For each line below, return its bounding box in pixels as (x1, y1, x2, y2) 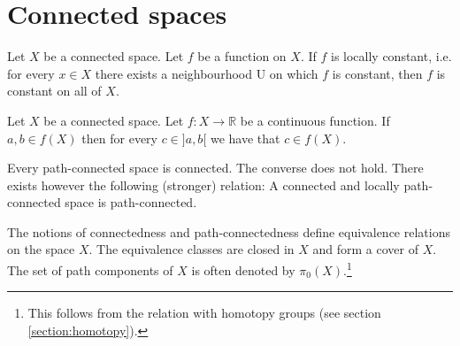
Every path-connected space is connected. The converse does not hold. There (7, 158, 424, 177)
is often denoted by (191, 260, 295, 279)
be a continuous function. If (240, 111, 390, 129)
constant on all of (7, 81, 102, 100)
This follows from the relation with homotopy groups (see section (27, 304, 381, 322)
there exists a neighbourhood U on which (95, 64, 318, 82)
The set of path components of (7, 260, 173, 279)
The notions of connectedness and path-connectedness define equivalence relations (7, 222, 450, 241)
